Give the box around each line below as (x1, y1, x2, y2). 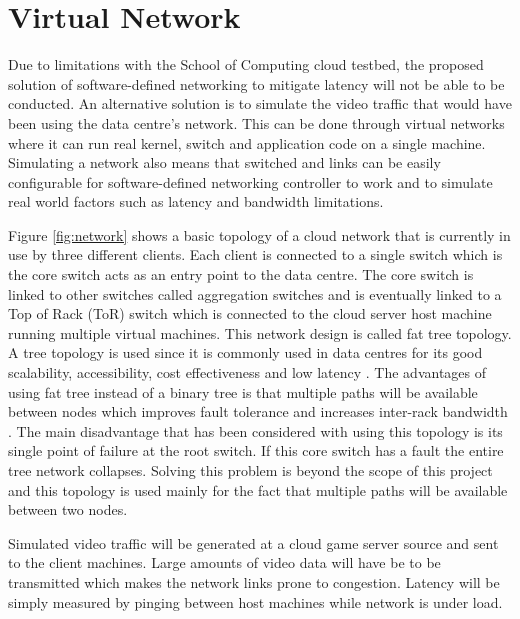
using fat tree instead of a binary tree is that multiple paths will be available (8, 381, 478, 402)
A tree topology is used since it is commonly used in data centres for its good (8, 342, 483, 363)
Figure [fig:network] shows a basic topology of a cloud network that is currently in (8, 224, 511, 245)
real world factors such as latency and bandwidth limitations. (8, 191, 384, 212)
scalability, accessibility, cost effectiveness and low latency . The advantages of (8, 362, 487, 383)
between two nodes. (8, 499, 128, 520)
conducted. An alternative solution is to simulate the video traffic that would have (8, 93, 512, 114)
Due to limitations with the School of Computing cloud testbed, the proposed (8, 54, 484, 75)
